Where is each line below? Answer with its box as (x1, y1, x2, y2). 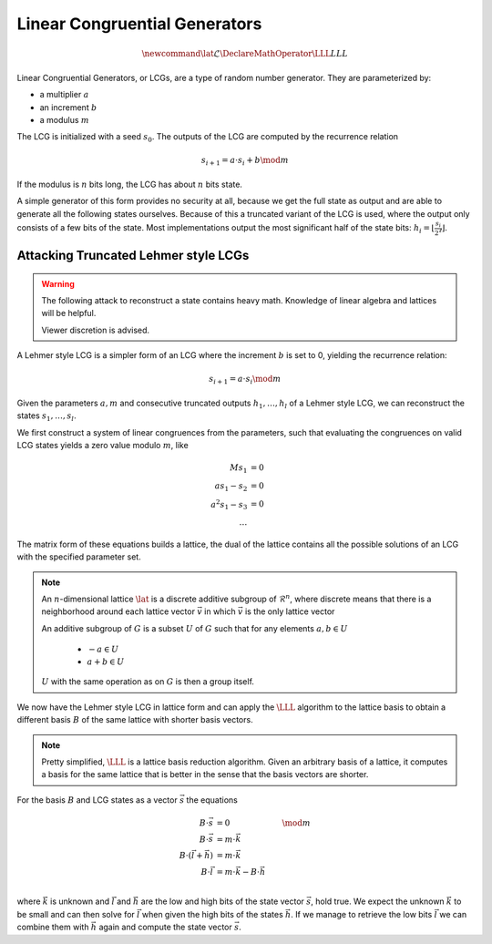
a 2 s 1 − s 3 (210, 498, 248, 512)
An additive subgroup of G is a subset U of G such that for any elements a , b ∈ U (41, 622, 348, 633)
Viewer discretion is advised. (41, 324, 150, 335)
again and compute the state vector (98, 921, 232, 933)
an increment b (39, 101, 97, 113)
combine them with (16, 921, 89, 933)
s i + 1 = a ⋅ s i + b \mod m (200, 155, 289, 168)
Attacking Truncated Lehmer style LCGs (16, 247, 250, 263)
